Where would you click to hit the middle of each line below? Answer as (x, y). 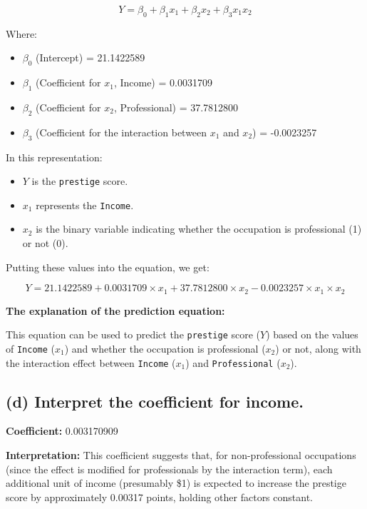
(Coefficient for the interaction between (122, 132)
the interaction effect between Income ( (91, 362)
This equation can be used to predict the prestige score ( (133, 334)
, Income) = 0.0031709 (163, 82)
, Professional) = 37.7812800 (176, 107)
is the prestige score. (80, 181)
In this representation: (54, 157)
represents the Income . (85, 205)
